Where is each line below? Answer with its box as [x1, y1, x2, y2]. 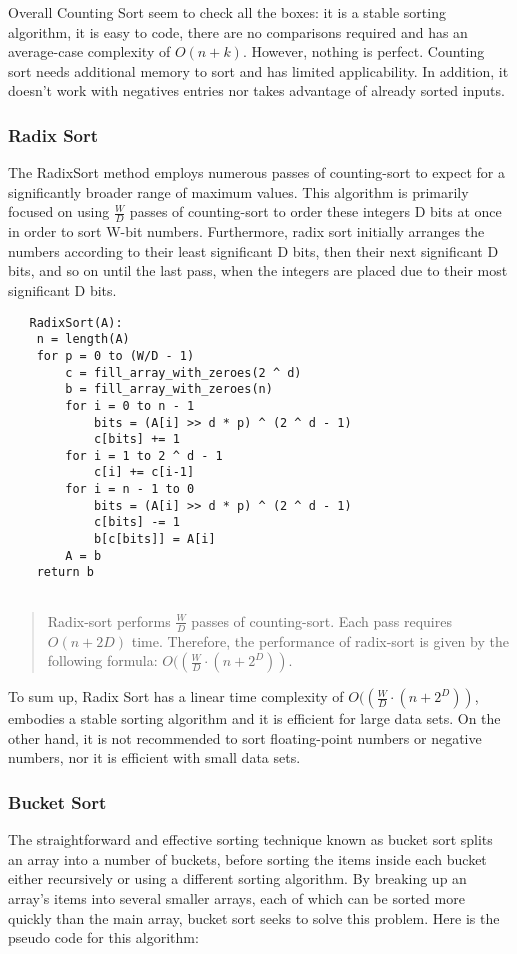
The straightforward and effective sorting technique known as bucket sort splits [8, 829, 493, 850]
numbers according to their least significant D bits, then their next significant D [8, 240, 499, 261]
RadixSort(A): [29, 315, 123, 330]
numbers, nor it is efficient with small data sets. [8, 747, 301, 768]
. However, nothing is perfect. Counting [242, 41, 485, 62]
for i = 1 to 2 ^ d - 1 [65, 448, 223, 463]
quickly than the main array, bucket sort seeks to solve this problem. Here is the [8, 907, 500, 928]
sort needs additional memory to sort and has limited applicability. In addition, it [8, 60, 509, 81]
